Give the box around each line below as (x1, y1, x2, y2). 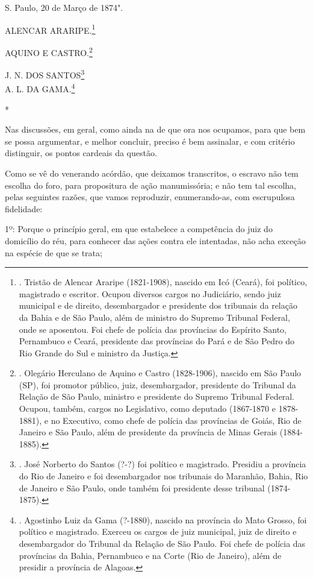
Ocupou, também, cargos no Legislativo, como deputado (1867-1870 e (19, 402, 276, 415)
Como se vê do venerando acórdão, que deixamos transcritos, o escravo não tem (5, 166, 299, 179)
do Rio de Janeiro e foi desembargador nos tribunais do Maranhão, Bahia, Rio (19, 470, 308, 482)
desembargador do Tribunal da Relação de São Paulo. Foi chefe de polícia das (19, 537, 306, 549)
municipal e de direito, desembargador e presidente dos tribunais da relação (19, 299, 297, 312)
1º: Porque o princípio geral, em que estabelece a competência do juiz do (5, 222, 273, 235)
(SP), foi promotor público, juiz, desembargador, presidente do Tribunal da (19, 378, 296, 391)
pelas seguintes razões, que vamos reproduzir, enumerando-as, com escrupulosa (5, 191, 295, 203)
